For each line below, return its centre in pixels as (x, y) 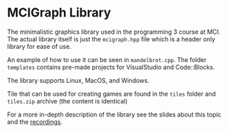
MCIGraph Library (59, 13)
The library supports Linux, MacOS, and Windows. (78, 80)
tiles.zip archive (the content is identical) (68, 101)
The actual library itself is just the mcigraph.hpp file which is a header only (111, 39)
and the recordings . (35, 121)
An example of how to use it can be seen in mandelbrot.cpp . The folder (107, 59)
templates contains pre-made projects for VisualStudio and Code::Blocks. (111, 67)
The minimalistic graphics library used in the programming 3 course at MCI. (114, 32)
